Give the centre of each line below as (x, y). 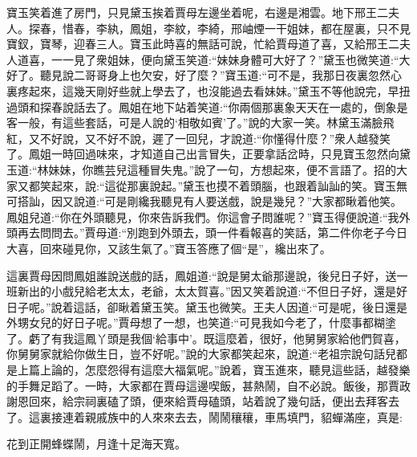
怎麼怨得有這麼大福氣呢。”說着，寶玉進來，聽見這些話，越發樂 (247, 370)
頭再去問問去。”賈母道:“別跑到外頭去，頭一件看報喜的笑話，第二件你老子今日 (207, 233)
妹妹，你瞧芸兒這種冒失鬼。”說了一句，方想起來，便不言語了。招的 (223, 169)
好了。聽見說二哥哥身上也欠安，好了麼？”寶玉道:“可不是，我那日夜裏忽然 (199, 75)
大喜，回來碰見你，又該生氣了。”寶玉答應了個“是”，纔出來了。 (169, 248)
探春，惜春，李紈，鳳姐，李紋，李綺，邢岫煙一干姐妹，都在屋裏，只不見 (219, 28)
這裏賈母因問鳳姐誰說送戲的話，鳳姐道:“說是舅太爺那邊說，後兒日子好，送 (202, 275)
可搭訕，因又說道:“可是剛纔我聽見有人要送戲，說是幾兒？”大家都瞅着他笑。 (204, 201)
